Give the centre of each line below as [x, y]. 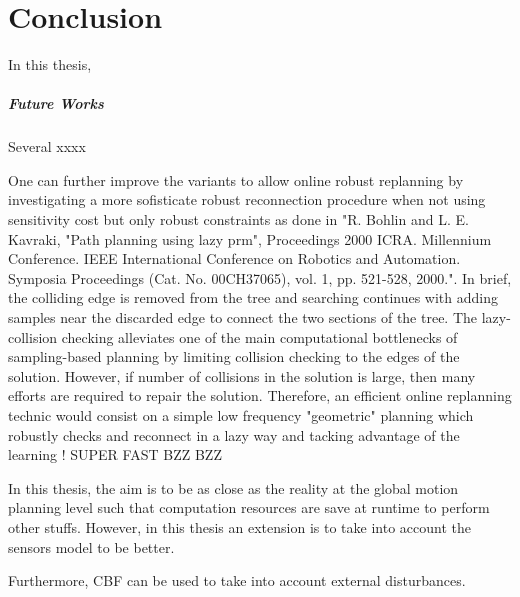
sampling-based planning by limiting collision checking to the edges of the [234, 356]
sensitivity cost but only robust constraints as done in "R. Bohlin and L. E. [238, 219]
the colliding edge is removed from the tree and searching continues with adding [253, 297]
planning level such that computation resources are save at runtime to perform [249, 507]
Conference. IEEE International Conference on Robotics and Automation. [234, 258]
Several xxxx [47, 146]
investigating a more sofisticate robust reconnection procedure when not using [247, 199]
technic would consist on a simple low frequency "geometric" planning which [241, 415]
